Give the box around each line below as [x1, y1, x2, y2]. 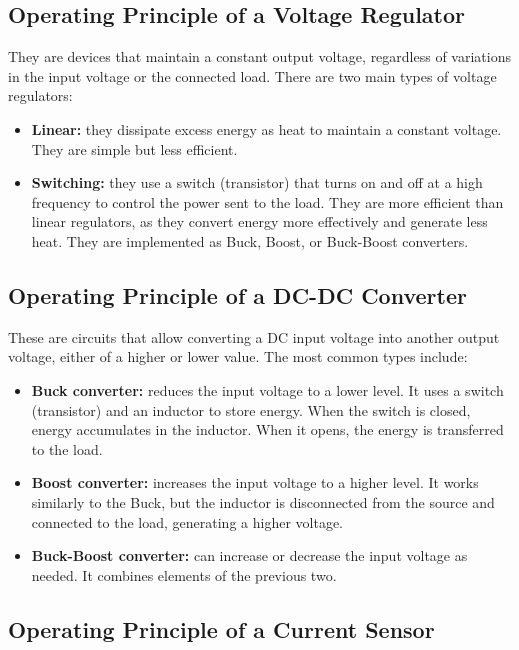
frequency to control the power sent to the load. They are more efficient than [31, 191, 504, 212]
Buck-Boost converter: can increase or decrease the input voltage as [31, 545, 468, 566]
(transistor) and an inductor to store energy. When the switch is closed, [31, 399, 471, 420]
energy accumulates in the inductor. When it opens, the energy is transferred [31, 419, 504, 440]
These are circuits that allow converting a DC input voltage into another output [8, 326, 500, 347]
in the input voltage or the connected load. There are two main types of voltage [8, 65, 497, 86]
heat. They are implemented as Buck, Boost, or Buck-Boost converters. [31, 230, 469, 251]
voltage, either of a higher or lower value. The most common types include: [8, 346, 468, 367]
